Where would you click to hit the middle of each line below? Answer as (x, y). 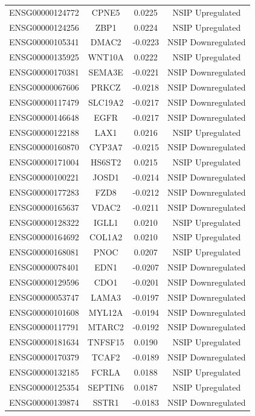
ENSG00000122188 (44, 132)
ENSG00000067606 (44, 87)
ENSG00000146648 (44, 117)
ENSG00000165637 (44, 207)
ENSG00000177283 (44, 192)
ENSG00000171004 (44, 162)
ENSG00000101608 (44, 312)
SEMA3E (106, 72)
